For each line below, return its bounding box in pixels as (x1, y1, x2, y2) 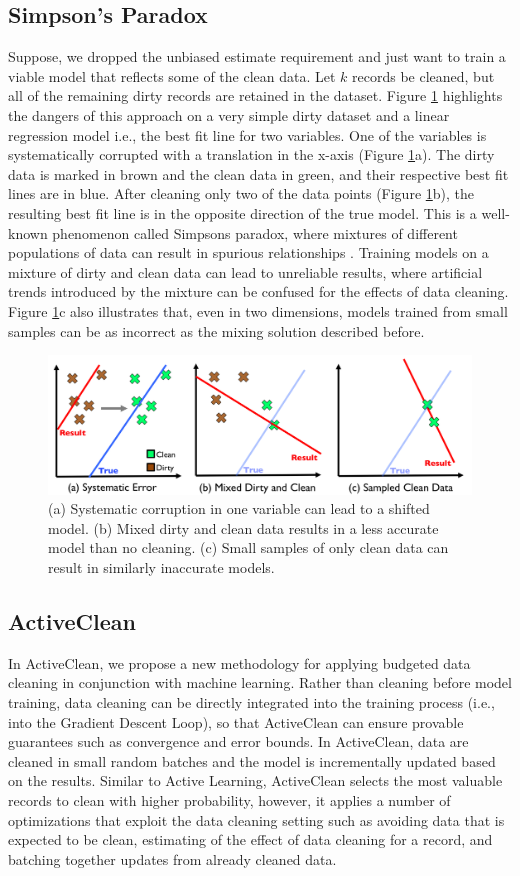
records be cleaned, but (352, 65, 495, 86)
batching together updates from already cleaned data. (8, 848, 337, 869)
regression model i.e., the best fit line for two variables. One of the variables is (8, 124, 487, 145)
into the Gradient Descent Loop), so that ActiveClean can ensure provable (8, 711, 464, 732)
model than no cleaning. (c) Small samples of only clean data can (48, 537, 449, 558)
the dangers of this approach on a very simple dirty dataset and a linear (8, 104, 450, 125)
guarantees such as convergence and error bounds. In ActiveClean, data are (8, 731, 469, 752)
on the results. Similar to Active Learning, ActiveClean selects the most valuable (8, 770, 503, 791)
